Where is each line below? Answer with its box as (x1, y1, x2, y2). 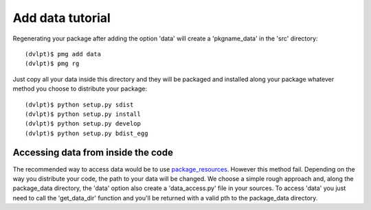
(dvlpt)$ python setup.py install (25, 110, 141, 118)
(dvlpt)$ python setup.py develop (25, 120, 141, 128)
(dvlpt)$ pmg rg (25, 60, 80, 68)
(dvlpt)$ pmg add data (25, 50, 102, 58)
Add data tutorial (12, 10, 111, 25)
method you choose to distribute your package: (12, 84, 148, 93)
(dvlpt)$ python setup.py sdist (25, 100, 134, 108)
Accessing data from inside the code (12, 147, 173, 159)
